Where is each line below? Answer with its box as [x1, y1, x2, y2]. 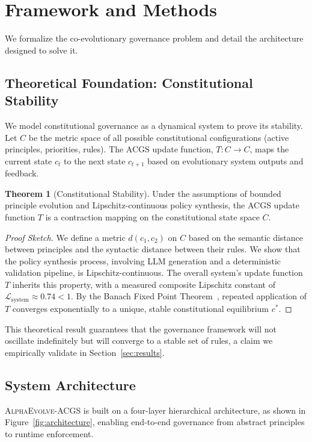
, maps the [249, 143, 289, 155]
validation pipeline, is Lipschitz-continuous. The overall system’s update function [5, 266, 303, 279]
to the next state [64, 154, 126, 167]
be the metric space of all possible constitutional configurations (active [28, 131, 289, 143]
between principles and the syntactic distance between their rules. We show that [5, 243, 301, 255]
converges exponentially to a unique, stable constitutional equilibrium [12, 302, 269, 314]
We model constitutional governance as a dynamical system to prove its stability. [5, 119, 303, 131]
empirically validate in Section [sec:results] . [5, 346, 165, 358]
